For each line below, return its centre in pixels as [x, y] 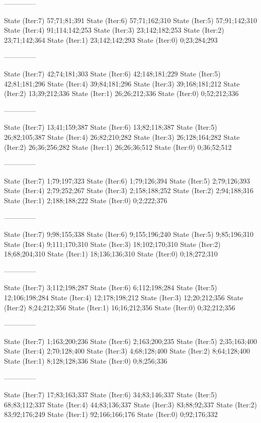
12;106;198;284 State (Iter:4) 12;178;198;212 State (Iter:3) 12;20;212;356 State [124, 298]
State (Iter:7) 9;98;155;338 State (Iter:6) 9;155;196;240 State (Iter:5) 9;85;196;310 [129, 234]
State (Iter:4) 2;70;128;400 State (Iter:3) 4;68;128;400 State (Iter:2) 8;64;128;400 [127, 351]
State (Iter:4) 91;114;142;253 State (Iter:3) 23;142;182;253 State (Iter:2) [114, 30]
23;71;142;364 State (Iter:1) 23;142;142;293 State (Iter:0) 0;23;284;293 [111, 39]
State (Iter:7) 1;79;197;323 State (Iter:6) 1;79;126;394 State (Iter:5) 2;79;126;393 [127, 180]
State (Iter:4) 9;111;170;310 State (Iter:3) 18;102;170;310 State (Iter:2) [112, 244]
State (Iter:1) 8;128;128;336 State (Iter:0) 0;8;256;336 [86, 361]
